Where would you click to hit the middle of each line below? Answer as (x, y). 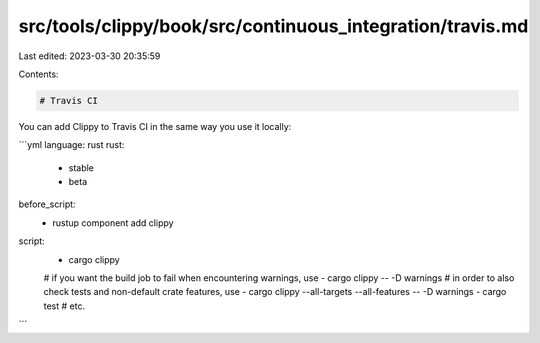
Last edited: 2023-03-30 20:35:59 (89, 56)
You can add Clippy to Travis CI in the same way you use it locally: (155, 126)
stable (81, 167)
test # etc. (64, 306)
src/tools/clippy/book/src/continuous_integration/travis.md (273, 26)
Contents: (38, 74)
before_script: (47, 204)
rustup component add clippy (113, 222)
